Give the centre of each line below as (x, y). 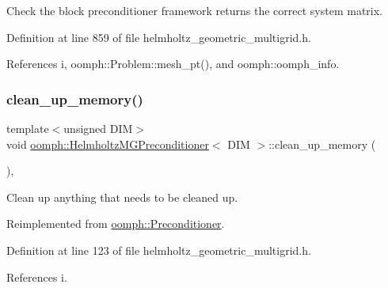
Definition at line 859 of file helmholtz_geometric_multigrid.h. (159, 37)
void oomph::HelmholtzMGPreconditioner (108, 144)
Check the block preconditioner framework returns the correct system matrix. (195, 10)
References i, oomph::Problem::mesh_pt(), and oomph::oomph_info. (173, 64)
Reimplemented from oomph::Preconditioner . (116, 224)
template (28, 128)
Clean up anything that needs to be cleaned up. (122, 197)
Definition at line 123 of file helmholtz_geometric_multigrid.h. (159, 250)
